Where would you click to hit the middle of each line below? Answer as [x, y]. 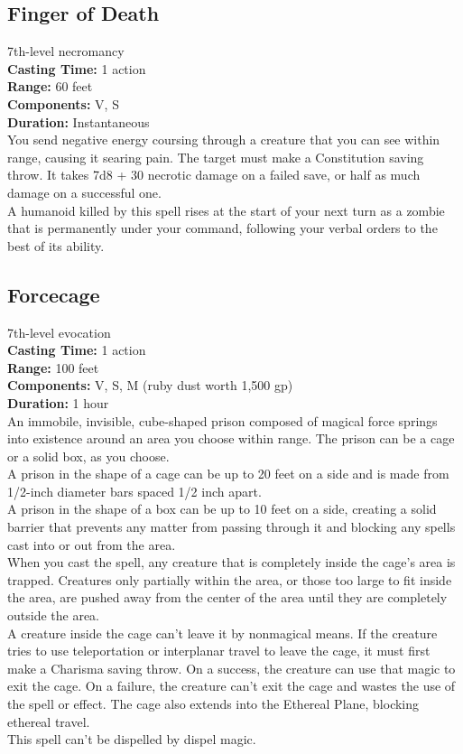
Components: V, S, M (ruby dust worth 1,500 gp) [150, 385]
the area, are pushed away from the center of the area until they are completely [227, 597]
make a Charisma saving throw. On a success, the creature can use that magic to [231, 668]
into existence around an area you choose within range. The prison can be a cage [231, 438]
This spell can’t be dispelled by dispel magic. [132, 739]
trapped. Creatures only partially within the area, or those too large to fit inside [230, 579]
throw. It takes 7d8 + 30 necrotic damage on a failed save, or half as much [214, 175]
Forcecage [54, 294]
